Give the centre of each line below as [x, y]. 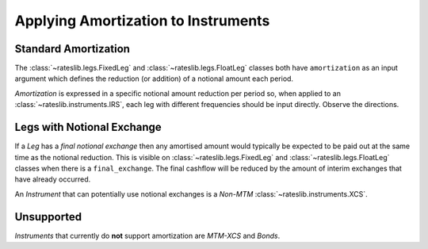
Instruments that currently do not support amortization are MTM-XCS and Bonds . [147, 236]
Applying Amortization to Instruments [142, 21]
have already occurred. [53, 179]
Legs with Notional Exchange [88, 127]
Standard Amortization [73, 49]
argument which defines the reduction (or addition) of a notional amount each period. [154, 79]
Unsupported [48, 217]
